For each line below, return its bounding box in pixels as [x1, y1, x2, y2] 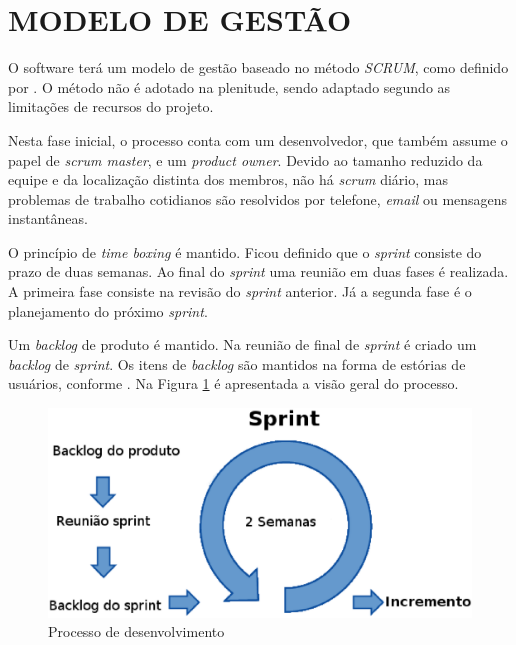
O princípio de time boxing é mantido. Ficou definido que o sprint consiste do [8, 241, 482, 262]
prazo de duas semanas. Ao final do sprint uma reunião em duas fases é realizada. [8, 261, 509, 282]
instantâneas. [8, 208, 88, 229]
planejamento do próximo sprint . [8, 300, 208, 321]
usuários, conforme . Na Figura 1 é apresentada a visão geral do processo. [8, 373, 459, 394]
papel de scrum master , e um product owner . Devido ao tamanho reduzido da [8, 149, 483, 170]
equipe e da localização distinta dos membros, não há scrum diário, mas [8, 169, 448, 190]
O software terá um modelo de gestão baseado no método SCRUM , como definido [8, 57, 509, 78]
